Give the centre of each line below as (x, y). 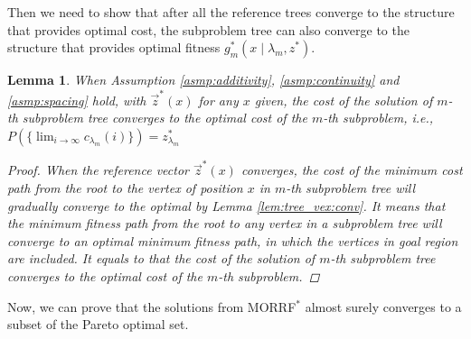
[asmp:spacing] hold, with (77, 100)
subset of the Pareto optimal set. (98, 324)
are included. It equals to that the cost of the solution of (161, 258)
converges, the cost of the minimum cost (352, 170)
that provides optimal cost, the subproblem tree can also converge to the (208, 29)
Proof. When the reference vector (98, 170)
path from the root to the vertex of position (125, 188)
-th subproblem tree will (351, 188)
